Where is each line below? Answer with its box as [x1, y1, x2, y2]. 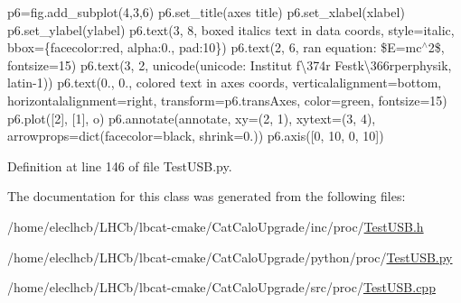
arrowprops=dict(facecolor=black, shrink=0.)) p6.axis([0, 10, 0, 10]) [7, 126, 384, 145]
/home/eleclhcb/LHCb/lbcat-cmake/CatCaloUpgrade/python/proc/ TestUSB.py [7, 247, 453, 266]
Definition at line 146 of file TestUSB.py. [7, 156, 232, 175]
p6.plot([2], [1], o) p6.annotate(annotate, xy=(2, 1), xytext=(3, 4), [7, 108, 376, 127]
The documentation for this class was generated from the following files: [7, 187, 406, 206]
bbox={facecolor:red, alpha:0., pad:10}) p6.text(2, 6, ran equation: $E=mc [7, 38, 422, 57]
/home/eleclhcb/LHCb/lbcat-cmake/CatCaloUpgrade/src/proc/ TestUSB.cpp [7, 278, 436, 297]
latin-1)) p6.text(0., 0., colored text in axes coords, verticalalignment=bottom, [7, 73, 442, 92]
